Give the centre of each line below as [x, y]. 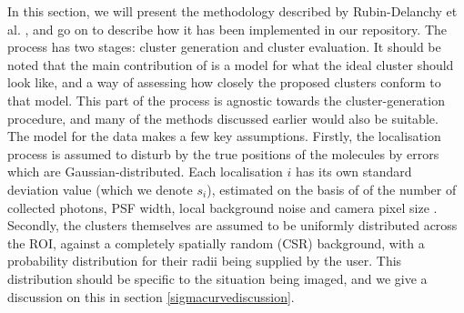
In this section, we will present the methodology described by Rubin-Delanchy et [232, 11]
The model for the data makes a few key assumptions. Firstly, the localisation [224, 136]
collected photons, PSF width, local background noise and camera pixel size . [222, 207]
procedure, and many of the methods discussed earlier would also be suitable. [223, 118]
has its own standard [354, 172]
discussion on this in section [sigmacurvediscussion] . [151, 296]
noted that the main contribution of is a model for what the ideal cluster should [231, 64]
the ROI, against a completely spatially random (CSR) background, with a [216, 242]
